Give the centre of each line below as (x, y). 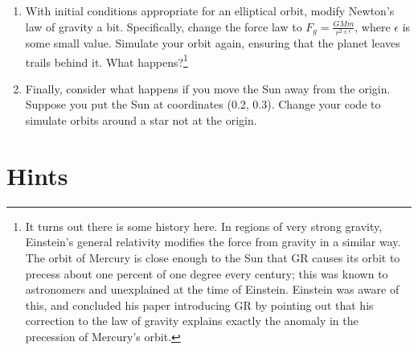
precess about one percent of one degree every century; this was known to (207, 273)
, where (373, 26)
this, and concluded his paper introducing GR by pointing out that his (199, 305)
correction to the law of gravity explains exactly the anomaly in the (192, 321)
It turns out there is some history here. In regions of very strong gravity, (204, 226)
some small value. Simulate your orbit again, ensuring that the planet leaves (213, 43)
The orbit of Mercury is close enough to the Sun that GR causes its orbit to (213, 257)
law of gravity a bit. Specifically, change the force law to (164, 26)
